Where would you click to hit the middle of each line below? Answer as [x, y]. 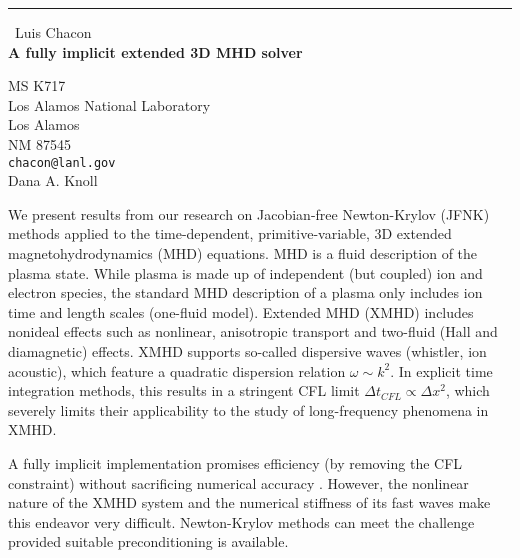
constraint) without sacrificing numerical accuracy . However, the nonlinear [238, 482]
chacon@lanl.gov [62, 162]
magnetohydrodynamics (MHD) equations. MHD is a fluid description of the [243, 253]
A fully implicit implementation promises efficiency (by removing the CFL [235, 462]
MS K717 [37, 85]
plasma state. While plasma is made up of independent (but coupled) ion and [245, 272]
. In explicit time [441, 370]
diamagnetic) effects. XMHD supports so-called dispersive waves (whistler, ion [247, 350]
